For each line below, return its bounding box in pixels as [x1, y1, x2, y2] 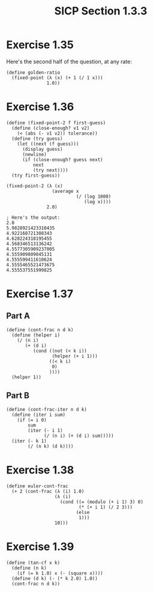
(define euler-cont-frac [6, 483, 68, 489]
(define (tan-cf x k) [6, 560, 61, 566]
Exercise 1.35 [6, 38, 74, 52]
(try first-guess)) [11, 172, 61, 179]
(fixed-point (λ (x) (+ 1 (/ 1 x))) [11, 75, 103, 81]
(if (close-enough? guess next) [22, 156, 103, 163]
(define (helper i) [11, 332, 61, 338]
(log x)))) [83, 198, 112, 205]
